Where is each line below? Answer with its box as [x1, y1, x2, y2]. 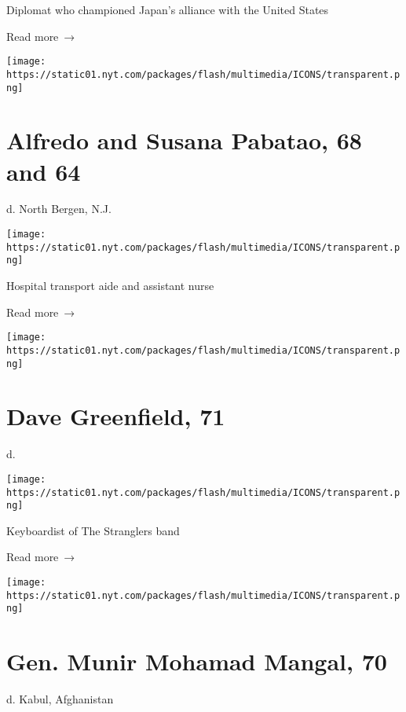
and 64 [6, 155, 81, 187]
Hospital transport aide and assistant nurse [6, 277, 214, 294]
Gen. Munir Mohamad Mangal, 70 [6, 645, 387, 677]
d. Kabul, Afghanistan [6, 691, 114, 707]
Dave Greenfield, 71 [6, 400, 225, 432]
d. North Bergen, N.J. [6, 200, 112, 217]
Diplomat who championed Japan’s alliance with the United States [6, 2, 329, 17]
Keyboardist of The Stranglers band [6, 522, 180, 538]
